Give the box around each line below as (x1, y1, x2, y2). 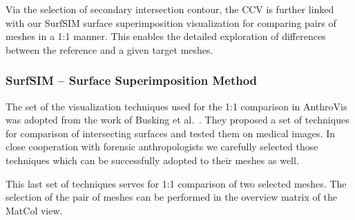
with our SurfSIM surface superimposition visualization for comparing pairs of (6, 15, 336, 30)
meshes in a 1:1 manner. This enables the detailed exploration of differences (6, 29, 326, 43)
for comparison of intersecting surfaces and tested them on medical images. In (6, 126, 335, 140)
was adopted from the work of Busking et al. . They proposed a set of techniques (6, 112, 349, 127)
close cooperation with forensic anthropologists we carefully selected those (6, 139, 318, 154)
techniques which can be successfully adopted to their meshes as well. (6, 152, 299, 167)
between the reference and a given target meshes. (6, 42, 213, 57)
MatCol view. (6, 203, 63, 217)
